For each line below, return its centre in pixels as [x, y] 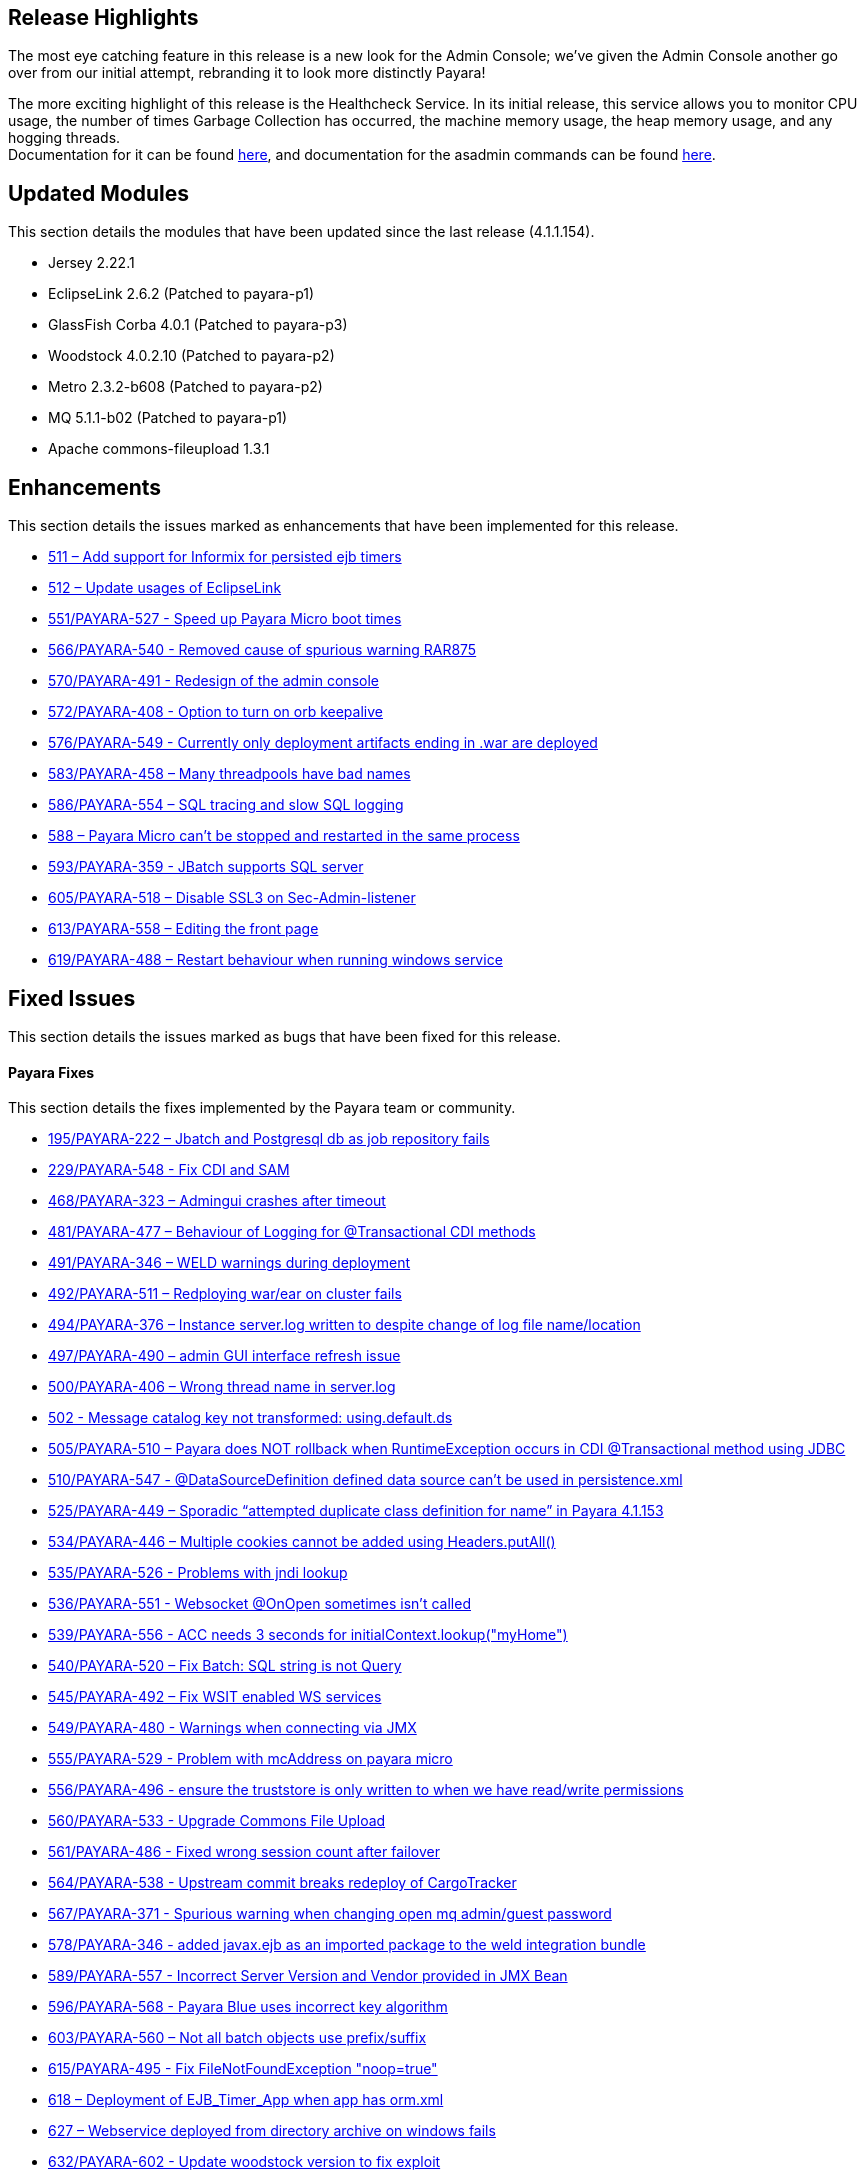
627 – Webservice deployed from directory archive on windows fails [272, 2131]
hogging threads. [64, 138]
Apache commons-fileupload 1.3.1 [159, 449]
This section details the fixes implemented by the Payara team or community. [262, 1108]
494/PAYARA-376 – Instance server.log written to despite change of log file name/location [344, 1325]
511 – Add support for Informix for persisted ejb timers [225, 557]
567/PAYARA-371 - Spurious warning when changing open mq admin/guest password [330, 1914]
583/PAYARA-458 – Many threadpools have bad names [229, 774]
